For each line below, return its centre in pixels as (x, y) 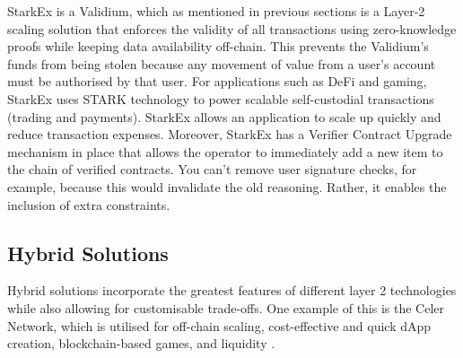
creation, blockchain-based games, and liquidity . (141, 343)
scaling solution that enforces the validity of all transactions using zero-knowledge (232, 28)
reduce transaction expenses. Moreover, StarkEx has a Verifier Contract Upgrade (230, 134)
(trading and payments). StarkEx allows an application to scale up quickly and (224, 116)
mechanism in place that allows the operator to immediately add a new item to (225, 151)
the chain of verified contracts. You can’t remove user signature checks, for (212, 169)
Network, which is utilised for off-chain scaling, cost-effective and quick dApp (219, 325)
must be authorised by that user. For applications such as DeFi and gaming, (217, 81)
